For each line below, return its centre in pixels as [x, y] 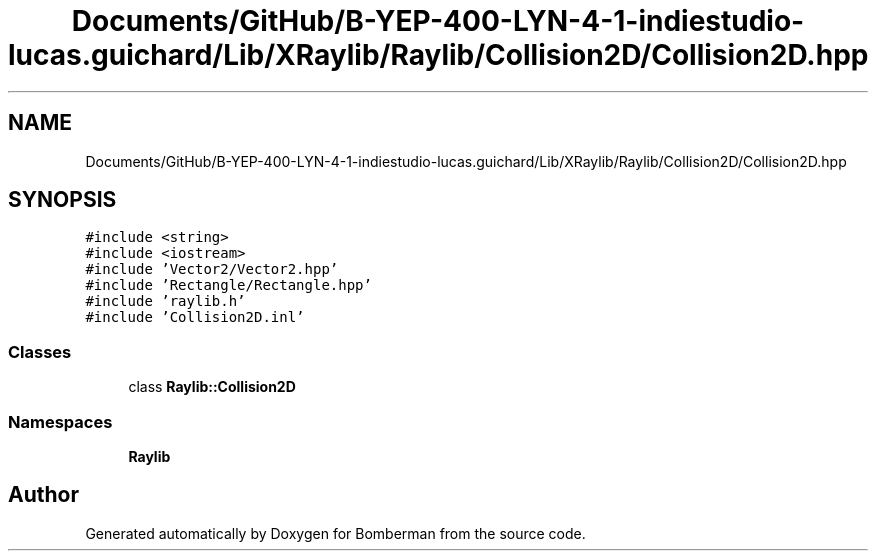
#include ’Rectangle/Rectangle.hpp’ [228, 285]
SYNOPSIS [62, 200]
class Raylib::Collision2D [212, 387]
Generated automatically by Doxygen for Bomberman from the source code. [335, 533]
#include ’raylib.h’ [165, 301]
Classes [40, 351]
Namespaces [60, 421]
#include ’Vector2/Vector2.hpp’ [212, 269]
